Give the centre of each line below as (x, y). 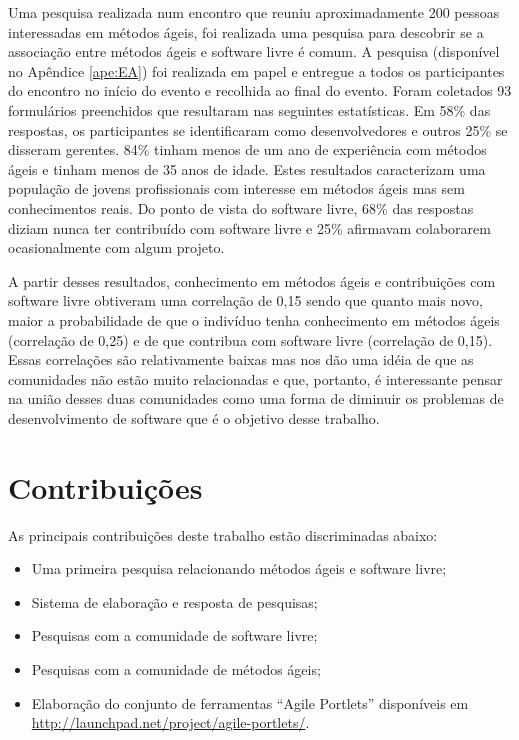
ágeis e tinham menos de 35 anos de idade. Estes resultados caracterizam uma (247, 168)
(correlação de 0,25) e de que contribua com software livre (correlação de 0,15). (250, 339)
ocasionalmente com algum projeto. (116, 247)
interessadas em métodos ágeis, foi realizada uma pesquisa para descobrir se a (246, 31)
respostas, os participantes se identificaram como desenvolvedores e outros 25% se (258, 129)
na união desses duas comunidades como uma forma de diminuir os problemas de (256, 398)
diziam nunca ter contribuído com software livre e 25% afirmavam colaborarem (249, 227)
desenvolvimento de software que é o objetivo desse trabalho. (194, 417)
